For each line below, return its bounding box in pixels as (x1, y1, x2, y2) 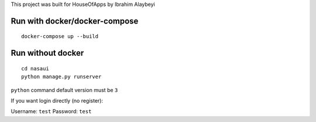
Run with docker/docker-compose (11, 16, 139, 26)
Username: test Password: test (11, 108, 92, 115)
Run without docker (11, 48, 84, 58)
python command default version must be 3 (11, 86, 118, 93)
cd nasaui (21, 65, 49, 72)
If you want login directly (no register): (11, 97, 104, 104)
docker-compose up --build (21, 33, 99, 40)
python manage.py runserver (21, 73, 102, 80)
